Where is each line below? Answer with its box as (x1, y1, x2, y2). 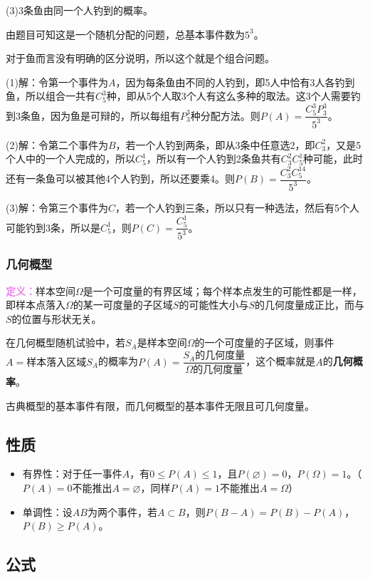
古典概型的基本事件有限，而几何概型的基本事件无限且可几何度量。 (6, 398, 314, 413)
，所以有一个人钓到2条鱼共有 (146, 151, 281, 166)
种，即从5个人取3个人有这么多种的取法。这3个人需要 (106, 88, 351, 103)
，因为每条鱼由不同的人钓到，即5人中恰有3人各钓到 (115, 74, 355, 89)
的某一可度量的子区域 (73, 297, 173, 312)
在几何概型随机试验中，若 (6, 335, 125, 350)
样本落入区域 (26, 357, 87, 368)
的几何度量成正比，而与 (255, 297, 364, 312)
